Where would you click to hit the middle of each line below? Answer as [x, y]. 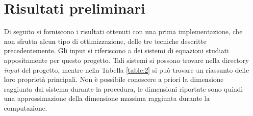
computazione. [25, 107]
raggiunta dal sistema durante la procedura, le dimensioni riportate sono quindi [124, 88]
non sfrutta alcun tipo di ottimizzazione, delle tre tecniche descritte [105, 41]
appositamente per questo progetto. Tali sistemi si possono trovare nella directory [126, 60]
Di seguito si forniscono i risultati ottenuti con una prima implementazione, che [123, 31]
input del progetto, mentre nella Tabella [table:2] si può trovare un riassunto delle [126, 69]
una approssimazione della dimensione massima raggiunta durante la [107, 98]
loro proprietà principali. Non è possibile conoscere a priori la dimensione [114, 79]
